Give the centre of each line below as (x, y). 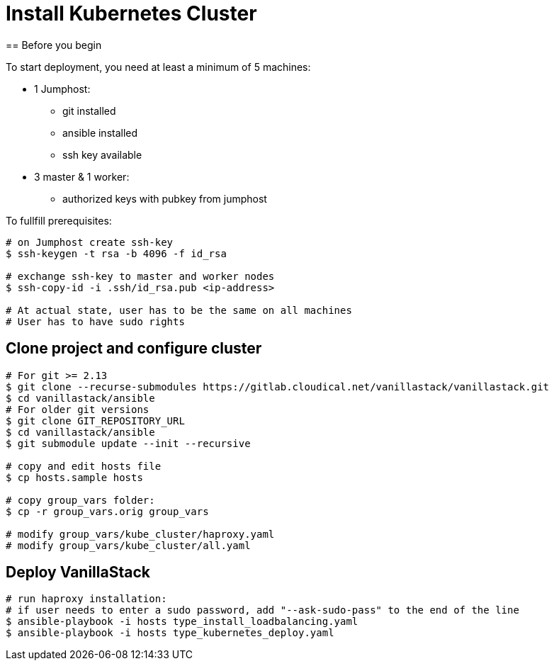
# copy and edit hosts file (84, 466)
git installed (89, 111)
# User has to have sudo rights (95, 321)
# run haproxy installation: (86, 599)
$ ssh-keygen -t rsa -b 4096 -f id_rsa (116, 253)
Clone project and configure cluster (134, 349)
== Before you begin (54, 45)
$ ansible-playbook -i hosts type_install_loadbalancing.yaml (182, 622)
